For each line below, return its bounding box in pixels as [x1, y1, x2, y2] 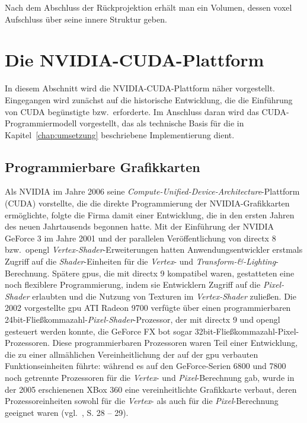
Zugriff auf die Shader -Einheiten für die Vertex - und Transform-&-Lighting [5, 255, 276, 268]
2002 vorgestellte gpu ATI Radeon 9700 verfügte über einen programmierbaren [5, 301, 291, 314]
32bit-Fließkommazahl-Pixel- [194, 325, 299, 337]
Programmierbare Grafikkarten [5, 157, 200, 176]
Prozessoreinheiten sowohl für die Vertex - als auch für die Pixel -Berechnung [5, 395, 279, 407]
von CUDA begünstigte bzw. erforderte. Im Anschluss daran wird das [5, 105, 259, 117]
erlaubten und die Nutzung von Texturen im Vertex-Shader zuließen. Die [32, 290, 296, 302]
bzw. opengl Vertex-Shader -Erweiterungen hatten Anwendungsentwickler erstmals [5, 243, 303, 256]
